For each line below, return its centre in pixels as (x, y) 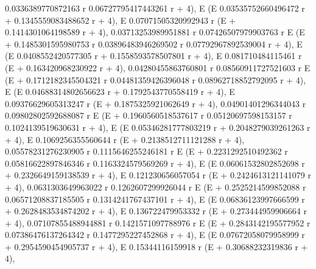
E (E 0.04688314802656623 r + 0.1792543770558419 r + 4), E (120, 92)
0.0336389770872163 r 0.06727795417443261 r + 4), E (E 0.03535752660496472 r (155, 8)
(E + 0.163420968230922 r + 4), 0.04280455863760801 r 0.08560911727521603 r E (158, 67)
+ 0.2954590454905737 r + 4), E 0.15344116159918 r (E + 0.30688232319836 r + (156, 246)
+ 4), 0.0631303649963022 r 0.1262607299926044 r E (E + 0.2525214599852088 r (156, 187)
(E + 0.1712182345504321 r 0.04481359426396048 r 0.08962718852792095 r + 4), (156, 79)
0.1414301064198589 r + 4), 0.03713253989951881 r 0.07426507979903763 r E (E (155, 32)
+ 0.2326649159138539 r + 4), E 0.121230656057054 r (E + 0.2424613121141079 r (158, 175)
